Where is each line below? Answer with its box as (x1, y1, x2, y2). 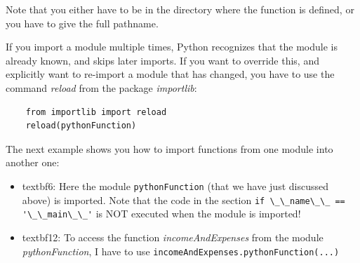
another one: (6, 155, 60, 170)
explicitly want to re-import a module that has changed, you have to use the (6, 67, 335, 81)
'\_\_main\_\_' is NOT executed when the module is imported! (22, 206, 301, 221)
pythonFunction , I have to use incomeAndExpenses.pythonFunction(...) (22, 243, 340, 258)
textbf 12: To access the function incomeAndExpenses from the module (22, 229, 324, 244)
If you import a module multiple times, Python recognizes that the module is (6, 39, 338, 54)
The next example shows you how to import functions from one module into (6, 141, 333, 156)
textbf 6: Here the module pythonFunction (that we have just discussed (22, 178, 328, 193)
